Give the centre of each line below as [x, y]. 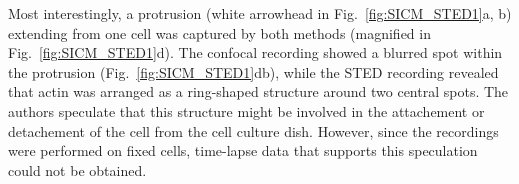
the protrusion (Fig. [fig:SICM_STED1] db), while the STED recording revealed [253, 71]
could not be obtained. [77, 169]
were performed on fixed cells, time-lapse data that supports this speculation [243, 150]
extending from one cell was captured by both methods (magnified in [219, 32]
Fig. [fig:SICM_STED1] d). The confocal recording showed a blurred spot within [255, 52]
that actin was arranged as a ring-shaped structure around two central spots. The [258, 91]
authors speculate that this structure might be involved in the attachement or [246, 110]
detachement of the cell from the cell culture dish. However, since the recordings [253, 130]
